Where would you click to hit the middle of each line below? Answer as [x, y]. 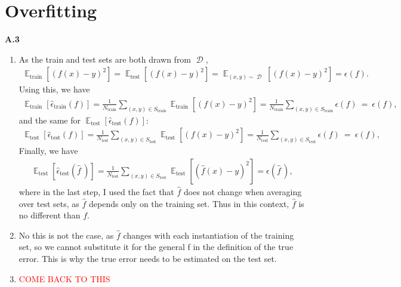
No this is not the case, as [66, 235]
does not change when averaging [243, 191]
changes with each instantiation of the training [209, 235]
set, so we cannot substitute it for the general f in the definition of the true [156, 247]
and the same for [50, 120]
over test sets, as [49, 203]
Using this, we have [54, 89]
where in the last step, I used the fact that [96, 191]
